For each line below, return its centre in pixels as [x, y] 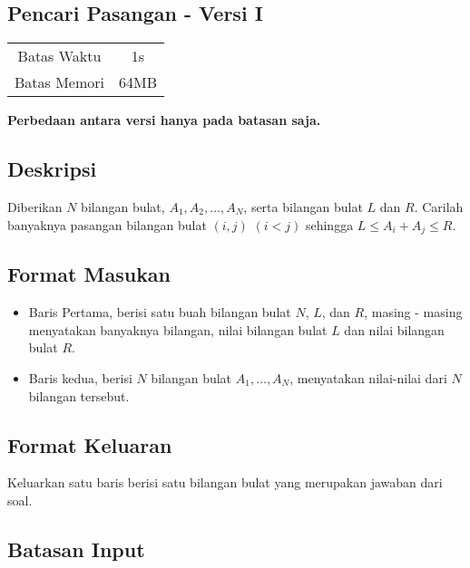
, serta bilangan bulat [303, 207]
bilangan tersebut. [79, 395]
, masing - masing [413, 312]
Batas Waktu [59, 56]
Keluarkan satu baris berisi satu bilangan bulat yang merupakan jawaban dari [225, 482]
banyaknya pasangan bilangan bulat [107, 224]
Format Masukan [89, 274]
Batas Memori [60, 82]
